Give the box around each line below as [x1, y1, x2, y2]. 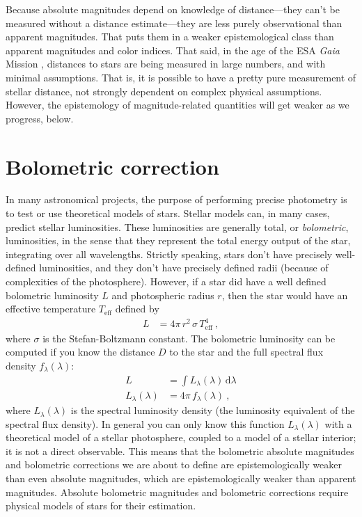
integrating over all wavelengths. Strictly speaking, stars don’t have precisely [6, 246, 333, 261]
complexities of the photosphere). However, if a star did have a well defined [6, 274, 326, 289]
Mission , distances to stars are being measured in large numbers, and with [6, 56, 326, 71]
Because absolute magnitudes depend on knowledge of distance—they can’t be [6, 2, 340, 16]
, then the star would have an [221, 287, 348, 302]
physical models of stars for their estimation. [6, 498, 196, 513]
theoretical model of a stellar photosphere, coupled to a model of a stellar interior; [6, 430, 356, 445]
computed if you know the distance [6, 344, 155, 359]
